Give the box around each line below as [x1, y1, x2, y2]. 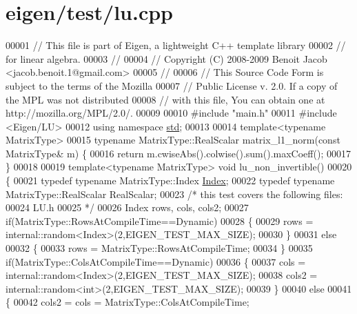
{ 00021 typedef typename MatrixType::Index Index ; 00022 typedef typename [6, 173, 335, 188]
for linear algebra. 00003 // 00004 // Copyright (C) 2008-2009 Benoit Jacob [6, 51, 327, 66]
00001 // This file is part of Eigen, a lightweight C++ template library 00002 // [6, 38, 346, 52]
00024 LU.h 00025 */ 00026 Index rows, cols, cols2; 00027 [6, 200, 249, 215]
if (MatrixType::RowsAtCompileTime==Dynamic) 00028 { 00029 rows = [6, 213, 314, 228]
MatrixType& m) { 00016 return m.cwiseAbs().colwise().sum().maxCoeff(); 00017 [6, 146, 351, 160]
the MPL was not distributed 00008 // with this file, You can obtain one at [6, 92, 325, 106]
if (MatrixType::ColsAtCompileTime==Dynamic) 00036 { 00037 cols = [6, 254, 306, 268]
